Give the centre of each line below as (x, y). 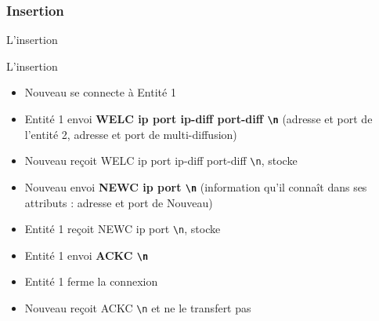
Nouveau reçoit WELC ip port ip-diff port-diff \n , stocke (161, 160)
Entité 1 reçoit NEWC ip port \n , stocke (123, 229)
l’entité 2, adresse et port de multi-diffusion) (131, 134)
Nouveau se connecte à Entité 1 (100, 92)
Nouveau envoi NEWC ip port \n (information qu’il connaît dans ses (196, 186)
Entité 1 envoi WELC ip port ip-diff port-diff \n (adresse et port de (199, 119)
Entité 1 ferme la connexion (91, 281)
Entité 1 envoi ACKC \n (87, 255)
